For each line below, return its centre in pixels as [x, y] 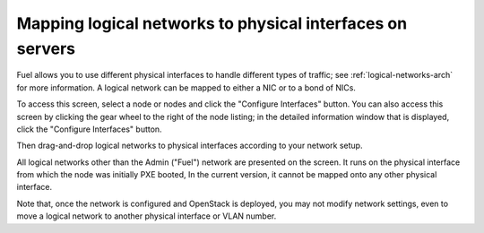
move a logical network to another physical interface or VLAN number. [147, 216]
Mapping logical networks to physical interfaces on [212, 23]
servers [46, 48]
